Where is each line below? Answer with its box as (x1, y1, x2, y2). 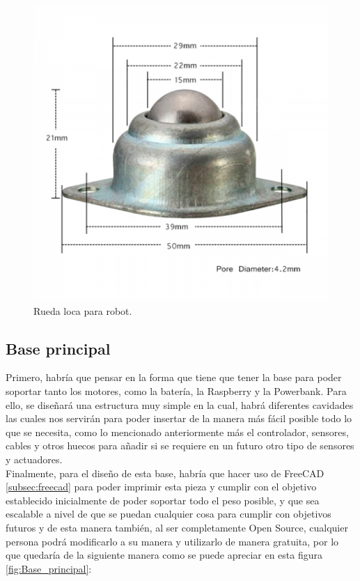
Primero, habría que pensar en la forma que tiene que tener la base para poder (6, 370, 342, 385)
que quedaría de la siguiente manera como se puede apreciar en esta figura (6, 548, 322, 562)
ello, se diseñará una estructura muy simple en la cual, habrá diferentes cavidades (6, 397, 354, 412)
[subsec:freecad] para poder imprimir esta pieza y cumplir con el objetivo (6, 479, 317, 494)
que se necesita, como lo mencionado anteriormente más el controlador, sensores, (6, 424, 349, 439)
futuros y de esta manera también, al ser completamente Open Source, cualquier (6, 520, 348, 534)
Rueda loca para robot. (33, 303, 132, 318)
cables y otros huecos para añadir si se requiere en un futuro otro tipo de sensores (6, 438, 354, 453)
